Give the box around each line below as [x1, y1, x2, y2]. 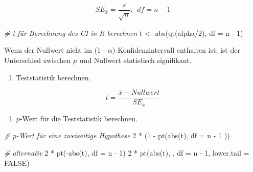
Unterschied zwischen [4, 55, 71, 66]
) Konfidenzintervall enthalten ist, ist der [112, 45, 240, 55]
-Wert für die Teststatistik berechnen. [19, 113, 138, 123]
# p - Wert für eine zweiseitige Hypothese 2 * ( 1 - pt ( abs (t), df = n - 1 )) [4, 130, 230, 141]
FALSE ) [4, 157, 30, 168]
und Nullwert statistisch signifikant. [79, 55, 192, 66]
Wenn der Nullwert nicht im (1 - [4, 45, 106, 55]
